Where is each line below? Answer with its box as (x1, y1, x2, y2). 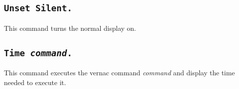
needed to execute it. (4, 77, 66, 87)
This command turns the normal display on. (4, 22, 136, 33)
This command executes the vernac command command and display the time (4, 67, 235, 78)
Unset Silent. (4, 3, 72, 14)
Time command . (4, 47, 72, 58)
